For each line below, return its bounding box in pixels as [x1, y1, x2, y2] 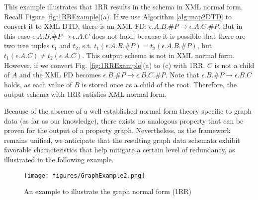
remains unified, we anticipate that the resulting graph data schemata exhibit [4, 134, 240, 145]
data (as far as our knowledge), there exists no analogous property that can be [4, 115, 244, 126]
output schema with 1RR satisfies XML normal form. [4, 89, 167, 99]
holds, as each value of [4, 79, 72, 89]
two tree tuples [4, 40, 50, 51]
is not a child [214, 60, 255, 70]
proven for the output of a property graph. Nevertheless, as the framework [4, 125, 231, 135]
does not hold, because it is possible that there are [91, 30, 246, 41]
